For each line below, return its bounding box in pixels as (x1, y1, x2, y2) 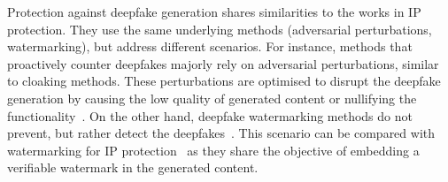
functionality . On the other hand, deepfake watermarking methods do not (7, 106, 413, 125)
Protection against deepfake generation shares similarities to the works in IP (7, 3, 421, 20)
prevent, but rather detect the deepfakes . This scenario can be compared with (7, 124, 436, 142)
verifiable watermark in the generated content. (7, 158, 259, 177)
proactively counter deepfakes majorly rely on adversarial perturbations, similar (7, 54, 439, 72)
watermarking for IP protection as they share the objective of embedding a (7, 140, 420, 159)
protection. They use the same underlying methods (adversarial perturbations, (7, 19, 432, 38)
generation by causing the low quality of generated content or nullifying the (7, 88, 417, 107)
